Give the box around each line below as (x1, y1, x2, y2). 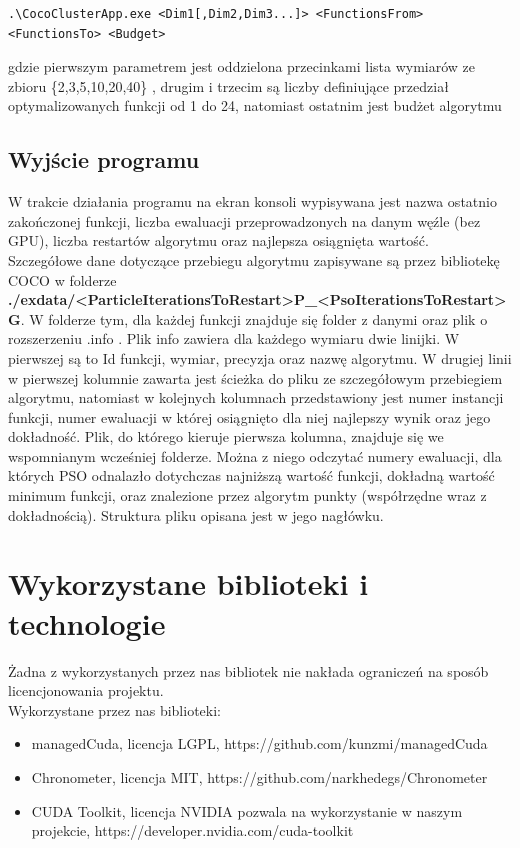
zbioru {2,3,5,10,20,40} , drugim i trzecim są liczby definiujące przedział (8, 75, 449, 96)
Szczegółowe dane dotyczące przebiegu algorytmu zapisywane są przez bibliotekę (8, 249, 500, 270)
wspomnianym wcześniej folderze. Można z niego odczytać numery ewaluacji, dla (8, 445, 502, 466)
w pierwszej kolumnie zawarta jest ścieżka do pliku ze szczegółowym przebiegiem (8, 367, 503, 388)
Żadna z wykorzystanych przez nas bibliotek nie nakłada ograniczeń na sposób (8, 660, 489, 681)
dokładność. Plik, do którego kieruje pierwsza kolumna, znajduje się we (8, 426, 444, 447)
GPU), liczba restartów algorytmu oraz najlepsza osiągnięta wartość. (8, 230, 429, 251)
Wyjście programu (8, 144, 200, 175)
